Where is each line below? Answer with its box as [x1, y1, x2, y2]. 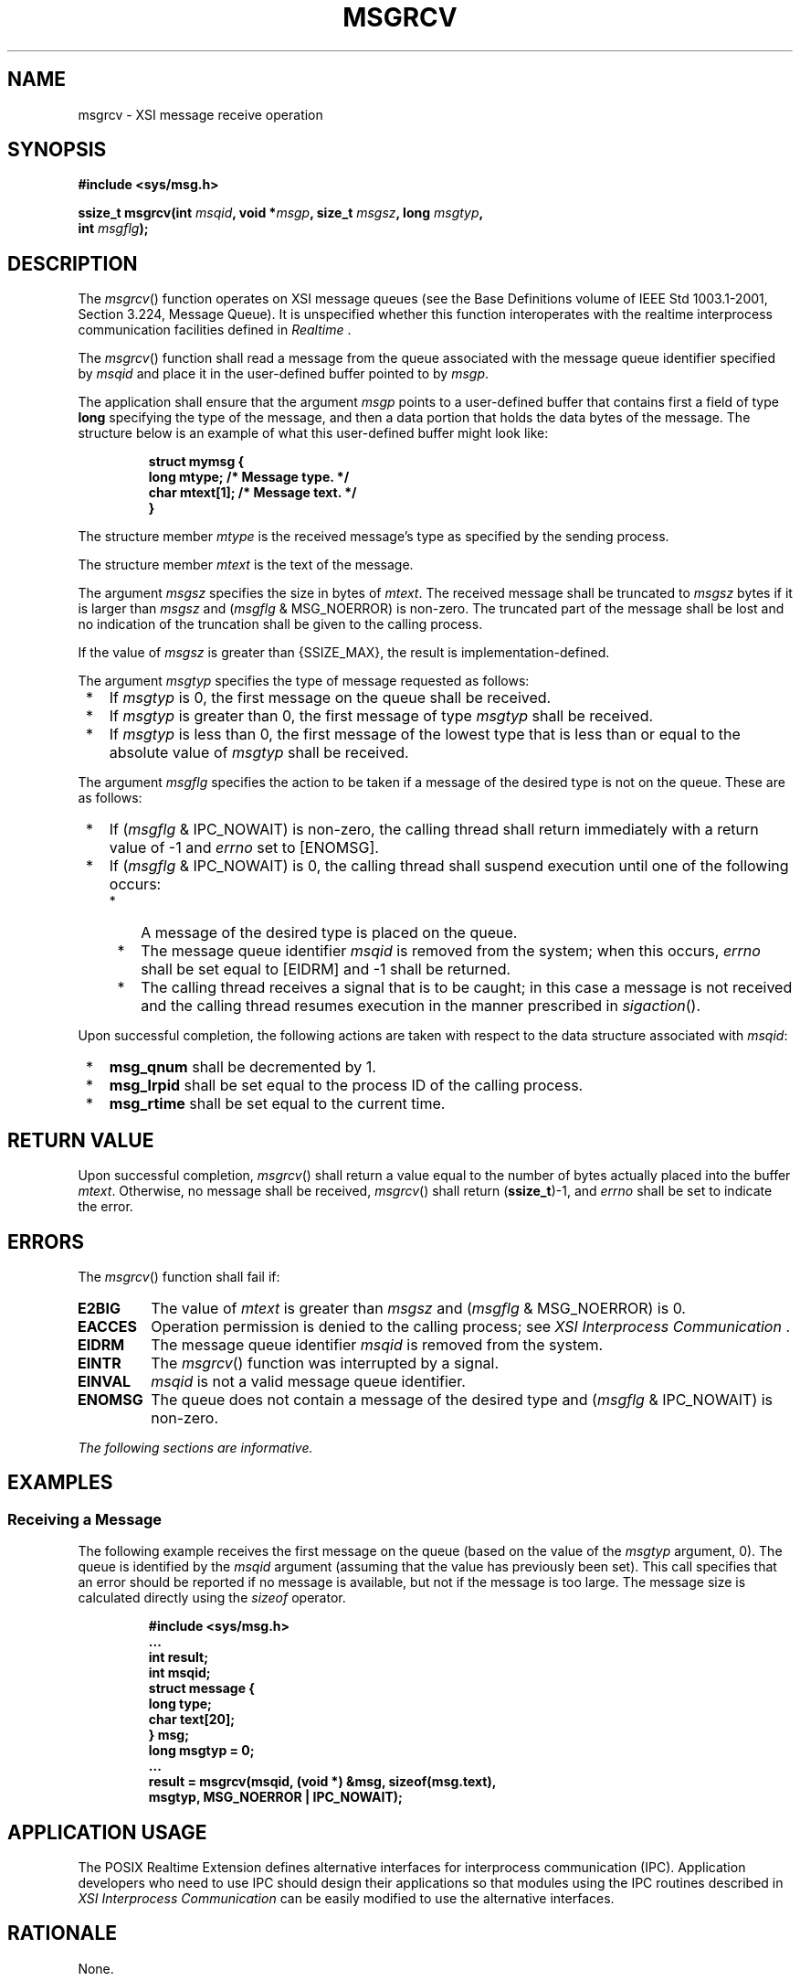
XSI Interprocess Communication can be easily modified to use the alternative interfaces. [78, 1890, 615, 1907]
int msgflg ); [78, 220, 149, 237]
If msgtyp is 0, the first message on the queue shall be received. [109, 688, 552, 708]
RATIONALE [7, 1922, 118, 1945]
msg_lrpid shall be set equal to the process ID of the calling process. [109, 1076, 584, 1095]
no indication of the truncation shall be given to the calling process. [78, 616, 483, 633]
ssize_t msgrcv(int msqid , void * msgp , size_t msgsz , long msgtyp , [78, 205, 483, 221]
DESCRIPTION [7, 251, 138, 275]
